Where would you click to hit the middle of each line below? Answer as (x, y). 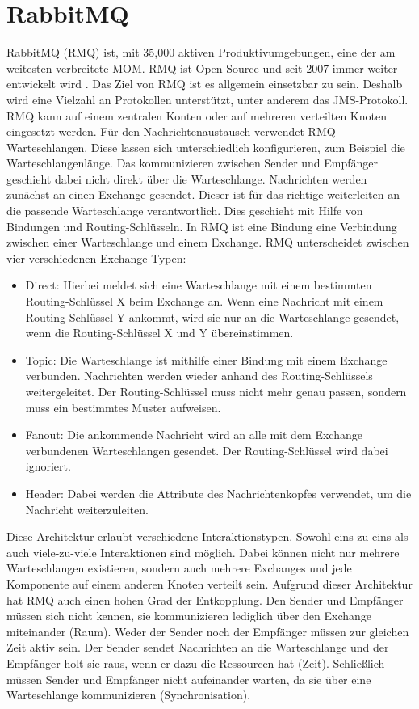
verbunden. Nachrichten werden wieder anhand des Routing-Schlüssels (199, 376)
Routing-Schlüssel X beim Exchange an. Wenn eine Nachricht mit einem (204, 301)
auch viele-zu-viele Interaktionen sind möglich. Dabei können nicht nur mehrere (203, 552)
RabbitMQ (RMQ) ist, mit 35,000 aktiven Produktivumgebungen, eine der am (201, 52)
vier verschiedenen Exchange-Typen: (96, 257)
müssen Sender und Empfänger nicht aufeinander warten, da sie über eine (189, 679)
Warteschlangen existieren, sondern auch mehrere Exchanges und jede (179, 568)
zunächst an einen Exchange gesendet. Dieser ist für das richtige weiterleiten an (203, 194)
